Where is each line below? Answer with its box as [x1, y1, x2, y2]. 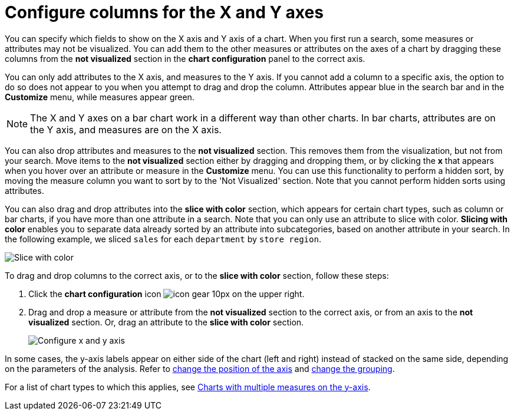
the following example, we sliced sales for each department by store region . [5, 233, 321, 244]
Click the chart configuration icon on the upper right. [28, 288, 305, 299]
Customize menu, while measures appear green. [5, 91, 195, 102]
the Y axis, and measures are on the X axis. [30, 123, 222, 136]
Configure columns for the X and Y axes [5, 2, 324, 22]
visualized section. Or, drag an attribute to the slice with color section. [28, 317, 304, 327]
